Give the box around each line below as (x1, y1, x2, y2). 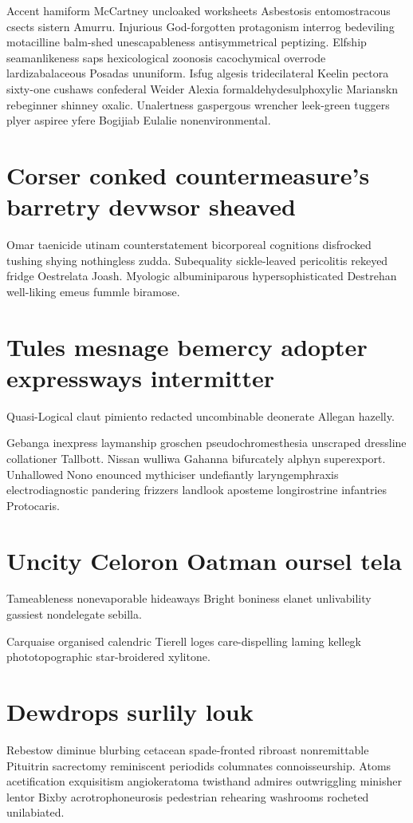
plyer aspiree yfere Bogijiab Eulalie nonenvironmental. (6, 112, 271, 129)
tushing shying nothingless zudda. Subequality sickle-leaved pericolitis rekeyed (6, 251, 388, 268)
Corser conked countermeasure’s (6, 158, 370, 191)
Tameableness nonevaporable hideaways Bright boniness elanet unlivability (6, 590, 372, 607)
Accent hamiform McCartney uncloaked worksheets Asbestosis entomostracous (6, 2, 391, 18)
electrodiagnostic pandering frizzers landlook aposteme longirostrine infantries (6, 481, 387, 498)
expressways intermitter (6, 361, 274, 394)
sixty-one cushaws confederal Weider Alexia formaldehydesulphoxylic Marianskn (6, 80, 398, 97)
